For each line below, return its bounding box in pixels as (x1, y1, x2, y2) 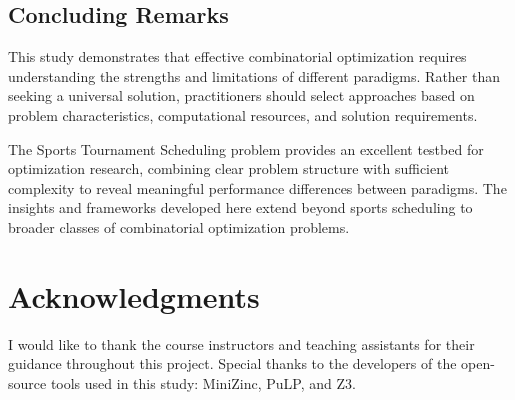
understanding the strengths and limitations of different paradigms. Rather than (8, 65, 500, 86)
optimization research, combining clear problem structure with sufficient (8, 158, 450, 179)
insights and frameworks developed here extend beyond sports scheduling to (8, 197, 473, 218)
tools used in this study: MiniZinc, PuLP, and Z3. (50, 372, 356, 393)
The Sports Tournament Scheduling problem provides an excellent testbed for (8, 138, 484, 159)
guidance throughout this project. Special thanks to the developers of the (8, 353, 457, 374)
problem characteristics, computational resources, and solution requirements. (8, 104, 478, 125)
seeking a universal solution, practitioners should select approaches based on (8, 85, 475, 106)
